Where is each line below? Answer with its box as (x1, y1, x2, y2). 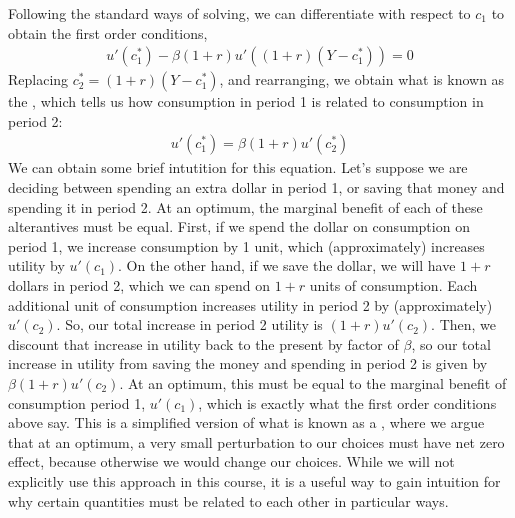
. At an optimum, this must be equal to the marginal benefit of (119, 372, 507, 393)
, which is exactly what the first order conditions (198, 392, 497, 413)
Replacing (8, 69, 69, 90)
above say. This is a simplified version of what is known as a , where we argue (8, 412, 485, 433)
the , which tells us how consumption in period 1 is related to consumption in (8, 91, 484, 112)
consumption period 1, (8, 392, 146, 413)
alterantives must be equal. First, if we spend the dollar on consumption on (8, 216, 470, 237)
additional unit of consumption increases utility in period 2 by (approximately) (8, 294, 493, 315)
